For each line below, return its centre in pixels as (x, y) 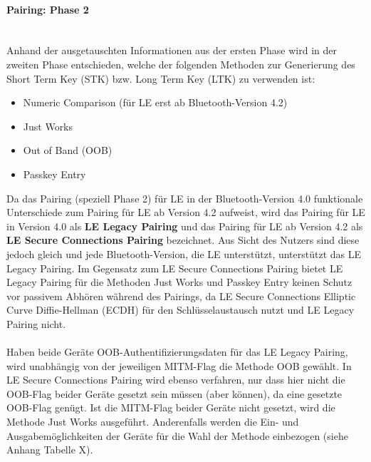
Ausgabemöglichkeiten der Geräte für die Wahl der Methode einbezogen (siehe (177, 435)
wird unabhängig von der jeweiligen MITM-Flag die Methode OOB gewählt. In (179, 365)
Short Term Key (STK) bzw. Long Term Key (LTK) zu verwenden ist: (161, 78)
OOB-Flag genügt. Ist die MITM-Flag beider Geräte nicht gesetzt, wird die (171, 407)
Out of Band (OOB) (68, 150)
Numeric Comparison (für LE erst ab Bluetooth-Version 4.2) (155, 102)
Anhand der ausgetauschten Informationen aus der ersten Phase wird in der (172, 50)
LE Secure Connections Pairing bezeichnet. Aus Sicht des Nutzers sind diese (183, 240)
